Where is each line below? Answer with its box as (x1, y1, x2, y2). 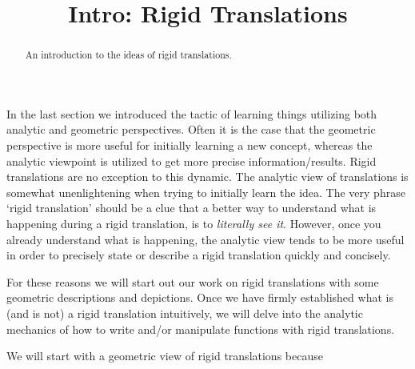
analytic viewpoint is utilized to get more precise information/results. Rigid (6, 152, 377, 169)
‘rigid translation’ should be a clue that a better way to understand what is (6, 199, 377, 216)
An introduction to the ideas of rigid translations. (25, 48, 232, 62)
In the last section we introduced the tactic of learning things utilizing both (6, 105, 377, 122)
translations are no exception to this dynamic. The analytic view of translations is (6, 168, 409, 185)
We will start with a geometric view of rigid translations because (6, 347, 323, 364)
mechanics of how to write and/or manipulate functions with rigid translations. (6, 320, 395, 337)
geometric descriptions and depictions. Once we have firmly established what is (6, 289, 393, 306)
